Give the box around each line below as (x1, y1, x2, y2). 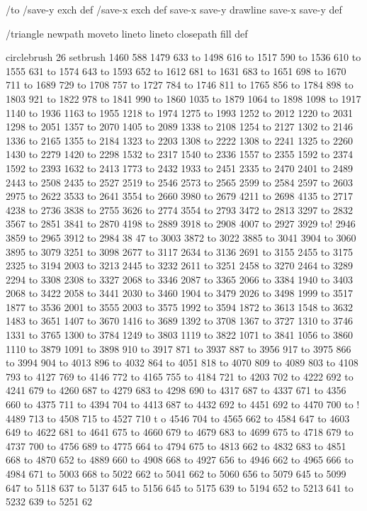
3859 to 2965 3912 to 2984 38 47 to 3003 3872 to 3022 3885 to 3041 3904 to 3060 (6, 230, 356, 245)
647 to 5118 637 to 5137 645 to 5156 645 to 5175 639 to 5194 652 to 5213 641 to (6, 480, 354, 495)
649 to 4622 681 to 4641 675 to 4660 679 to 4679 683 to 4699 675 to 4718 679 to (6, 425, 354, 439)
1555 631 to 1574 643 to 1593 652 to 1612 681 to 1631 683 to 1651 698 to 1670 (6, 63, 346, 78)
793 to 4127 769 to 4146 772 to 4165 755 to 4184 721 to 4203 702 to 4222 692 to (6, 369, 354, 383)
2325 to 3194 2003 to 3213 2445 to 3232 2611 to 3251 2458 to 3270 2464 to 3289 (6, 258, 353, 273)
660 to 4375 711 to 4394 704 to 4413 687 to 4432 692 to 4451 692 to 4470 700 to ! (6, 397, 360, 412)
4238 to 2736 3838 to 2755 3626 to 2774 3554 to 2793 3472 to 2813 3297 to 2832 (6, 202, 353, 217)
